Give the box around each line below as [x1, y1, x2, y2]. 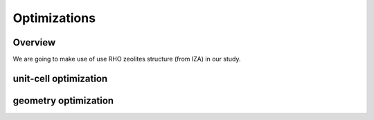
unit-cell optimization [12, 72, 108, 84]
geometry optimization [12, 94, 114, 106]
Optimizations [12, 10, 96, 26]
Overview [12, 37, 56, 48]
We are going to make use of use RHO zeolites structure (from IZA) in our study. [12, 55, 241, 63]
